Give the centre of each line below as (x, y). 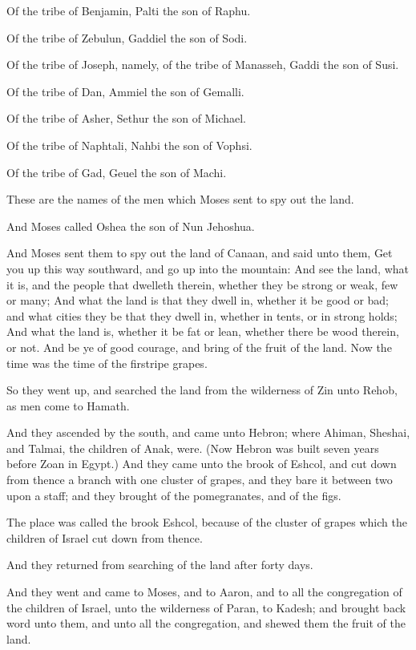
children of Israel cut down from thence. (105, 537)
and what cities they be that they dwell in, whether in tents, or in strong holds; (202, 315)
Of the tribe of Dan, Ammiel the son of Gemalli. (125, 91)
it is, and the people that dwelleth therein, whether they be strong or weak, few (202, 284)
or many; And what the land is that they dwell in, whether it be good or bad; (198, 300)
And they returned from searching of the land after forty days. (160, 565)
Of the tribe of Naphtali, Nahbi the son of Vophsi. (129, 145)
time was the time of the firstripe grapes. (107, 363)
